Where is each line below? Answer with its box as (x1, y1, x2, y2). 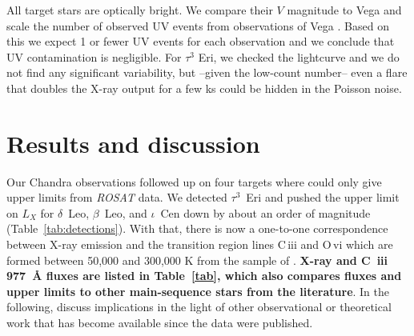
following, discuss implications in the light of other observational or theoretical (6, 298, 392, 315)
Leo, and (104, 204, 147, 221)
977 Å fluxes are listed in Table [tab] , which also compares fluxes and (6, 267, 402, 284)
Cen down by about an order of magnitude (160, 204, 371, 221)
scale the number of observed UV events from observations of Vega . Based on (6, 17, 389, 34)
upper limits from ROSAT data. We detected (6, 189, 227, 206)
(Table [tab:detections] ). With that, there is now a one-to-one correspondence (6, 220, 388, 237)
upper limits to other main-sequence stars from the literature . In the (6, 282, 390, 299)
